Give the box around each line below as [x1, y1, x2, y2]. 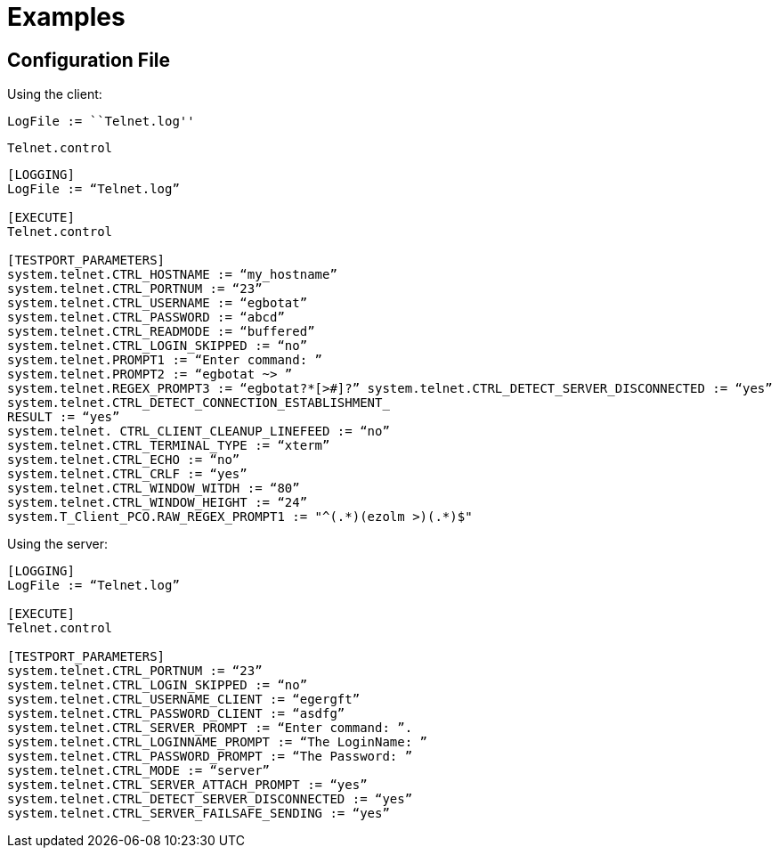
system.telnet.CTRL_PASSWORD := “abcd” [7, 310, 285, 325]
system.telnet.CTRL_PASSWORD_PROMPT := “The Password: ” [7, 749, 413, 764]
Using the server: [7, 536, 109, 552]
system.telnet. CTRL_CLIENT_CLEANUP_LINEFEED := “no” [7, 424, 390, 439]
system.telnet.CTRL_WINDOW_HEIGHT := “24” [7, 495, 308, 510]
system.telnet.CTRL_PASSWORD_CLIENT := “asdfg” [7, 706, 345, 721]
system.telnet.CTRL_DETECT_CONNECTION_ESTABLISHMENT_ [7, 395, 390, 411]
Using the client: [7, 86, 102, 102]
